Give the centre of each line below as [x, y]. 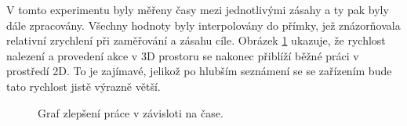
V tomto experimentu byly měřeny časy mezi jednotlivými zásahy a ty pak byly [198, 9]
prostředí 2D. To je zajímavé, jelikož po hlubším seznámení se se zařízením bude [199, 71]
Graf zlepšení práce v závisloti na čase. [131, 112]
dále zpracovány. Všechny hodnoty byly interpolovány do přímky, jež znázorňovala [203, 25]
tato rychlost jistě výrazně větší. [84, 86]
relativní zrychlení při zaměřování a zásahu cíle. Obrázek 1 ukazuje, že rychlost [196, 40]
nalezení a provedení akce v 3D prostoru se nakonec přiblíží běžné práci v [183, 55]
